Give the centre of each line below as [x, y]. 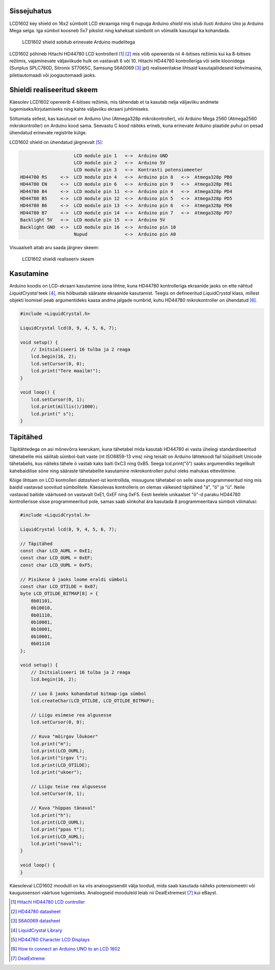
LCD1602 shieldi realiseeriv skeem [58, 259]
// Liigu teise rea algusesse [68, 786]
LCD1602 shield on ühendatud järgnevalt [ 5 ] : [56, 142]
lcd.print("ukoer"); [57, 772]
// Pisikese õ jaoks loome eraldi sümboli [74, 579]
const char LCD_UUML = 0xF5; [57, 565]
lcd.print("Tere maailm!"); [66, 371]
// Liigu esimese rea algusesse [71, 715]
